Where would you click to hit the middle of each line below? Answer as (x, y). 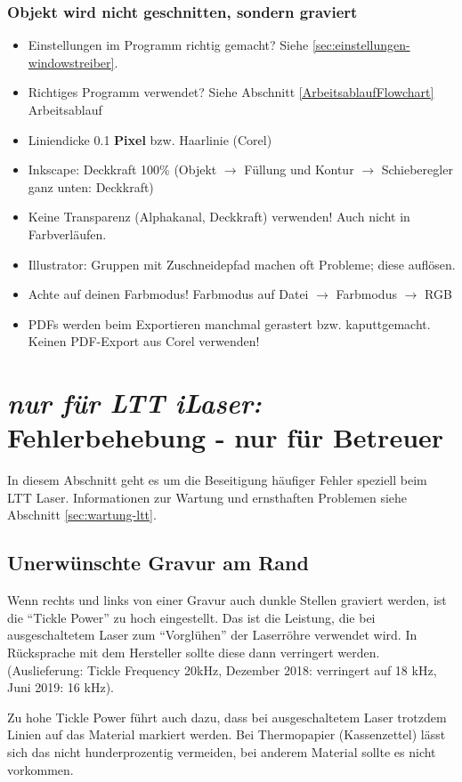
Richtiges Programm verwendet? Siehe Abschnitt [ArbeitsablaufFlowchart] (231, 92)
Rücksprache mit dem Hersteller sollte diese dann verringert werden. (194, 653)
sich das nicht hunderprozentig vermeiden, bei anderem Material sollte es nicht (222, 751)
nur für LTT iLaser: (134, 403)
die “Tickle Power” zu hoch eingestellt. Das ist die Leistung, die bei (191, 617)
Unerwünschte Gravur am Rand (158, 563)
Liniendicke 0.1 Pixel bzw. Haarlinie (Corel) (150, 139)
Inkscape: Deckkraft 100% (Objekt (122, 169)
